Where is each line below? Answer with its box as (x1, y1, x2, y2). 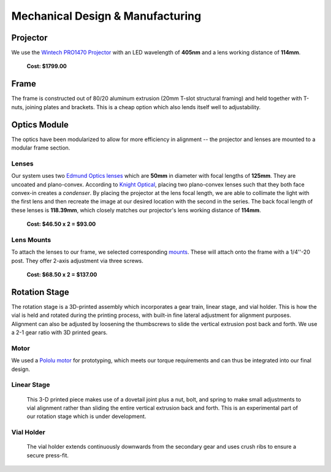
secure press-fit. (26, 451, 69, 459)
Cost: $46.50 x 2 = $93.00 (26, 221, 96, 228)
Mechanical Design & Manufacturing (11, 9, 202, 23)
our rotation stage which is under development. (26, 413, 146, 420)
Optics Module (11, 120, 69, 130)
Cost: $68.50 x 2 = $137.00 (26, 271, 97, 278)
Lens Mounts (11, 235, 51, 244)
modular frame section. (11, 144, 70, 151)
